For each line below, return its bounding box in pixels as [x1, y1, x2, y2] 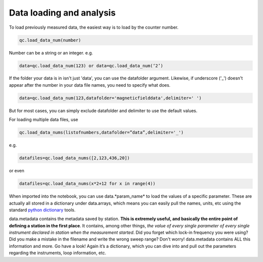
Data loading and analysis [9, 7, 116, 18]
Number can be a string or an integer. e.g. [9, 50, 94, 56]
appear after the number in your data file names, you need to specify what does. [9, 82, 170, 88]
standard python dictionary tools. [9, 207, 75, 213]
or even [9, 168, 24, 174]
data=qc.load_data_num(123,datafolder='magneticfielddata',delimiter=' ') [19, 95, 202, 101]
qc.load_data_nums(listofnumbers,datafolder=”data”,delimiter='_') [19, 130, 184, 135]
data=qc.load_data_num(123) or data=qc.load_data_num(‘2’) [19, 63, 163, 68]
